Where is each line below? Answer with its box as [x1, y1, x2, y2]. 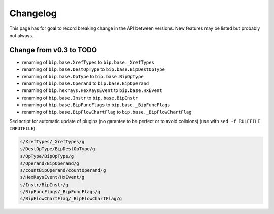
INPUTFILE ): [9, 125, 37, 132]
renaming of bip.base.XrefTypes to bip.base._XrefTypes [22, 59, 154, 65]
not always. [9, 32, 33, 38]
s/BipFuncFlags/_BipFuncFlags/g [20, 189, 101, 195]
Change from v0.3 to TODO [9, 46, 97, 54]
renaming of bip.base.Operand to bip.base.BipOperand [22, 80, 149, 86]
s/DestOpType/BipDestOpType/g [20, 146, 95, 152]
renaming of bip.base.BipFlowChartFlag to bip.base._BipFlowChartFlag [22, 109, 192, 115]
